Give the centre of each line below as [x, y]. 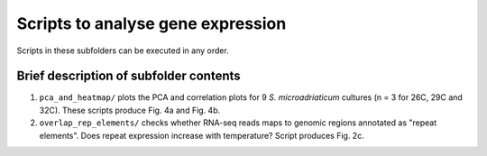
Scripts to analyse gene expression [152, 23]
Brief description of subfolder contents [129, 76]
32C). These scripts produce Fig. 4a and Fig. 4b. [130, 110]
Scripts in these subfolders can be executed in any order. [123, 50]
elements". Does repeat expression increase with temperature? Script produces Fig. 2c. [202, 135]
